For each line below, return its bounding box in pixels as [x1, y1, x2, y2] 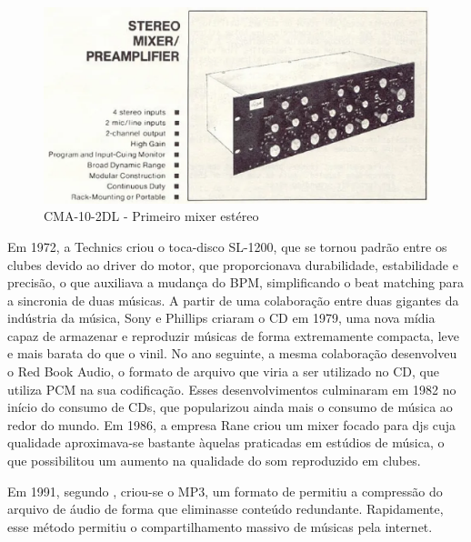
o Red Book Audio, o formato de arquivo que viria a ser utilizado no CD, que [7, 362, 439, 381]
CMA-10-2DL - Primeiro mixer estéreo [44, 206, 259, 226]
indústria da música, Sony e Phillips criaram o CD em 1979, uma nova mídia [7, 308, 436, 327]
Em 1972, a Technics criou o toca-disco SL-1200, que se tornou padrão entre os [7, 236, 447, 256]
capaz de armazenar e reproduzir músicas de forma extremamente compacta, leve [7, 326, 459, 345]
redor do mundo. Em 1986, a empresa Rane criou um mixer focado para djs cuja [7, 415, 456, 434]
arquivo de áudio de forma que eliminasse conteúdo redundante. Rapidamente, [7, 499, 444, 518]
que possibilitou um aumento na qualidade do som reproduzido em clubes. [7, 451, 421, 470]
